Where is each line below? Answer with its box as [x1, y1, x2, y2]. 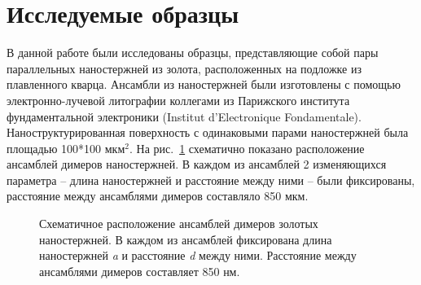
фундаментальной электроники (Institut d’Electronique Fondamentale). [7, 107, 362, 125]
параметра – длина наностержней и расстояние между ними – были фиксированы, [7, 171, 415, 188]
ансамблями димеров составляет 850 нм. [39, 262, 240, 279]
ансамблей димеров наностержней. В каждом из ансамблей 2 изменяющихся [7, 156, 387, 173]
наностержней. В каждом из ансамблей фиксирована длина [39, 230, 332, 248]
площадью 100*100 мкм [7, 139, 125, 156]
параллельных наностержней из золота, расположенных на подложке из [7, 59, 362, 77]
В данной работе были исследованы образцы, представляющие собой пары [7, 44, 379, 61]
